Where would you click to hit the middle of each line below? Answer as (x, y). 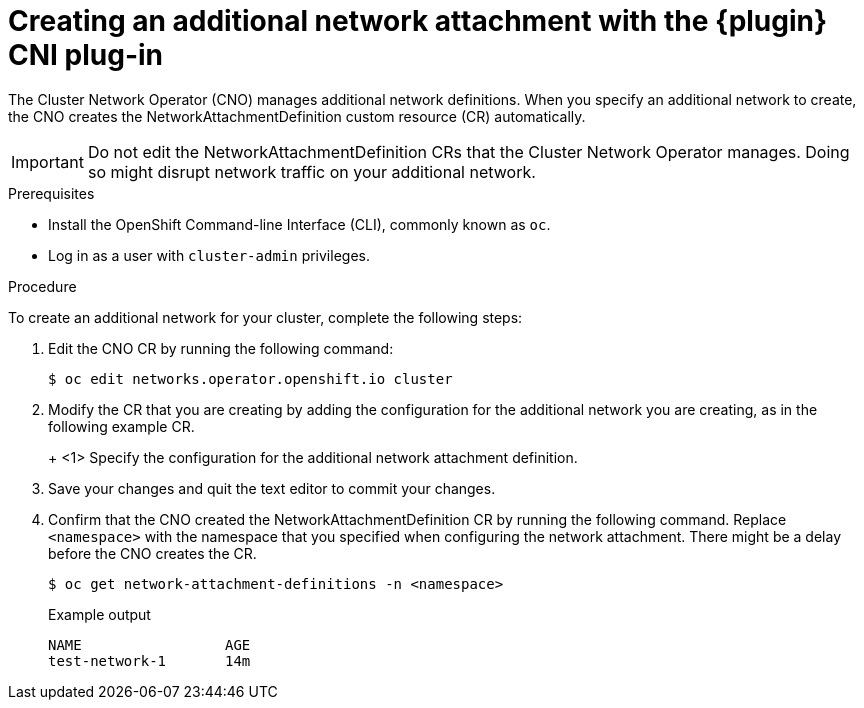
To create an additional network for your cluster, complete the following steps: (265, 317)
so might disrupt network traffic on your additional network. (311, 171)
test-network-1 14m (149, 660)
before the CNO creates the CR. (152, 553)
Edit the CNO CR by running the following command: (221, 348)
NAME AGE (149, 644)
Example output (99, 614)
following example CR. (121, 426)
